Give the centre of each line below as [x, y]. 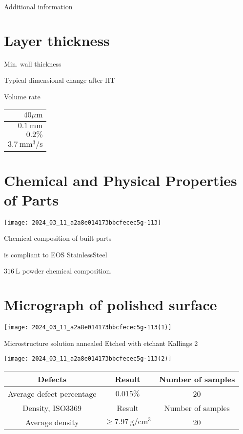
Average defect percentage [52, 394]
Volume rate [22, 96]
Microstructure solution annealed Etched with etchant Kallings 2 [101, 343]
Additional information [38, 6]
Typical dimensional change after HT [60, 80]
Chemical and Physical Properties [121, 180]
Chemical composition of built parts [58, 238]
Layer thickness [57, 40]
